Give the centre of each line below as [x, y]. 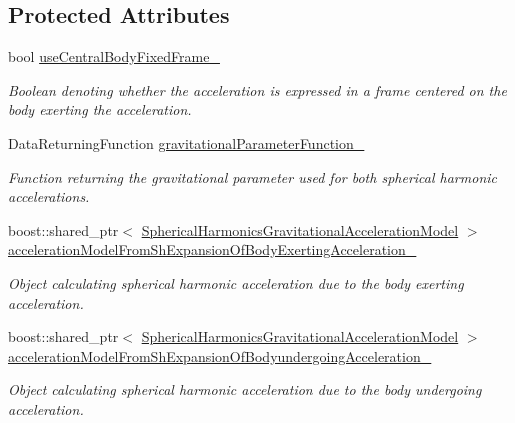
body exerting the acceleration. [100, 109]
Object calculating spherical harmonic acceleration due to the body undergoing [245, 389]
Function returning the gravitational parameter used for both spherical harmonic [252, 176]
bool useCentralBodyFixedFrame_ [114, 56]
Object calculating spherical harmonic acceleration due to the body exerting [236, 282]
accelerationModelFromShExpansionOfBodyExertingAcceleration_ [212, 249]
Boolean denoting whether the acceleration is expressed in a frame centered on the [257, 89]
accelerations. [49, 196]
